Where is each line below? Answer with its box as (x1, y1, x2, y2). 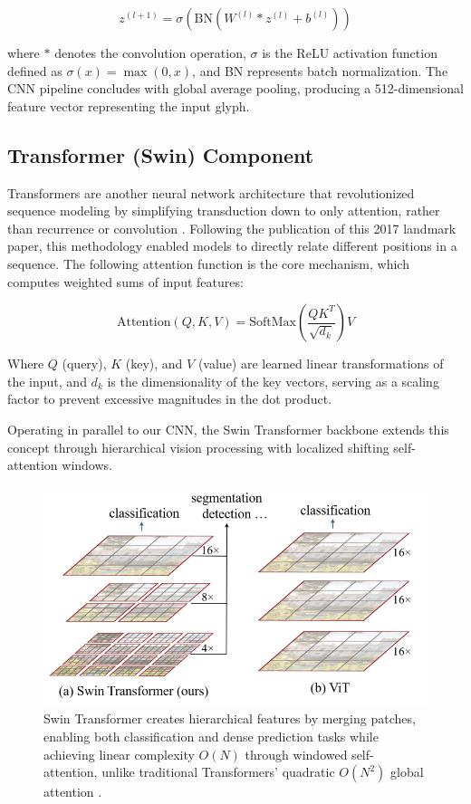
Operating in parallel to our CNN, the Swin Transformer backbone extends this (7, 419, 449, 438)
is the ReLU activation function (262, 43, 437, 62)
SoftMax (249, 316, 296, 330)
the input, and (7, 371, 87, 390)
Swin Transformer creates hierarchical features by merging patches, (43, 709, 416, 728)
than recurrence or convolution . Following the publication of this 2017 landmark (7, 218, 457, 237)
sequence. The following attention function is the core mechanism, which (7, 254, 409, 273)
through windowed (245, 744, 348, 763)
